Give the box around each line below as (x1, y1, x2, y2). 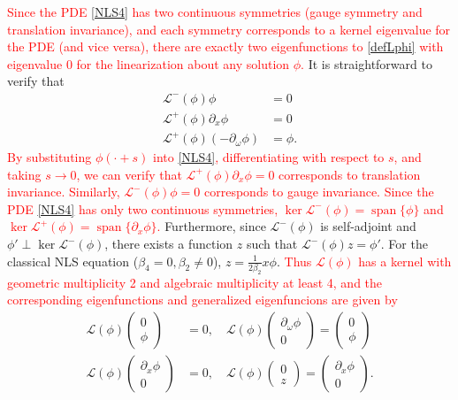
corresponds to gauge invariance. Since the (204, 182, 434, 201)
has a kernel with (358, 251, 452, 270)
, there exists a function (104, 235, 233, 253)
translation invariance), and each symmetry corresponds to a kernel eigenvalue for (7, 19, 451, 38)
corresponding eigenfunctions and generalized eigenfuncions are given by (7, 290, 398, 309)
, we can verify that (76, 165, 182, 183)
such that (246, 235, 298, 253)
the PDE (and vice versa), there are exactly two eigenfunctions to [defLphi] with (7, 37, 444, 56)
